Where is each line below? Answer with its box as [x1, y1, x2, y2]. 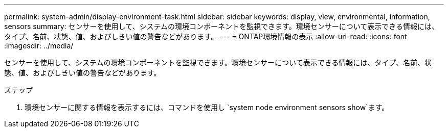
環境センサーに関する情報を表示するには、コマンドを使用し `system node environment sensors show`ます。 [25, 103, 389, 112]
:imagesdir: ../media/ [4, 41, 74, 50]
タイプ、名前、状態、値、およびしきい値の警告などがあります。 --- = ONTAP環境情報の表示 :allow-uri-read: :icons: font [4, 32, 407, 41]
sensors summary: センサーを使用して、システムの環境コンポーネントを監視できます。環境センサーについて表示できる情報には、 [4, 22, 439, 31]
